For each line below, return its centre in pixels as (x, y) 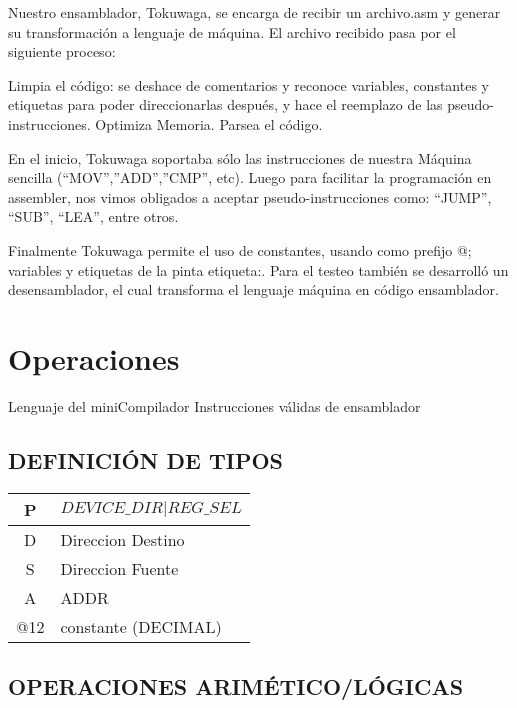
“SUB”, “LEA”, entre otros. (93, 216)
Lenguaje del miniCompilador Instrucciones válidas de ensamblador (214, 405)
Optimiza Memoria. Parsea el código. (209, 123)
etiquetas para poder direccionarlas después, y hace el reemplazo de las (225, 104)
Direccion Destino (122, 539)
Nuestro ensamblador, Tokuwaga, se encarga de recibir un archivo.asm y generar (254, 12)
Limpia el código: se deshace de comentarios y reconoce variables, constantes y (248, 84)
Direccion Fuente (119, 568)
